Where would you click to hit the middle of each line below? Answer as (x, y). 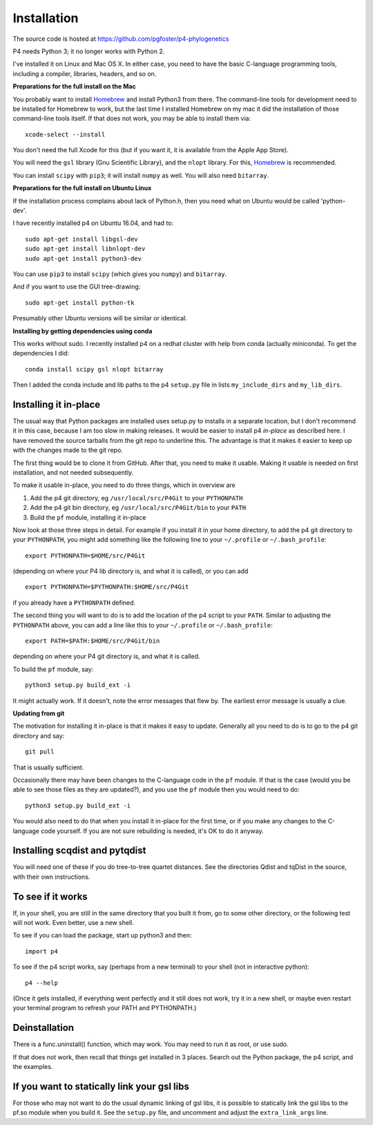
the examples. (33, 1067)
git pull (40, 752)
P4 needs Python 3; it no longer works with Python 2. (89, 51)
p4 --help (41, 983)
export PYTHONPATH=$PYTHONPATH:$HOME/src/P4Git (107, 587)
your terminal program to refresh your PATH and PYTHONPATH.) (105, 1008)
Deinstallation (44, 1028)
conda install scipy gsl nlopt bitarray (94, 369)
